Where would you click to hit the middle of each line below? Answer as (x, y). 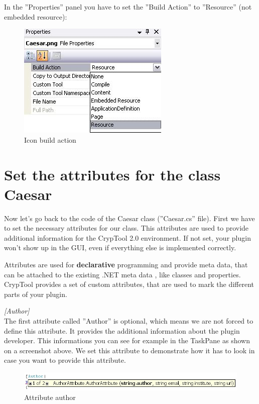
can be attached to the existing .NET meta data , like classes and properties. (122, 274)
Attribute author (50, 397)
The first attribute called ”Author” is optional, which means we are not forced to (129, 321)
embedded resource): (36, 16)
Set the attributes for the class (112, 174)
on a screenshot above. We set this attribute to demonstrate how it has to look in (129, 350)
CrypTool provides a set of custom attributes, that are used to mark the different (129, 284)
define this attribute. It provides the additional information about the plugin (122, 330)
